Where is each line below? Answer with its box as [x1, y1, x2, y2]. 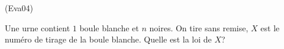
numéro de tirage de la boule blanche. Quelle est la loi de [5, 33, 212, 45]
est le [260, 21, 280, 34]
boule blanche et [79, 21, 139, 34]
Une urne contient [5, 21, 70, 34]
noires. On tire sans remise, [149, 21, 248, 34]
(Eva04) [5, 2, 34, 14]
